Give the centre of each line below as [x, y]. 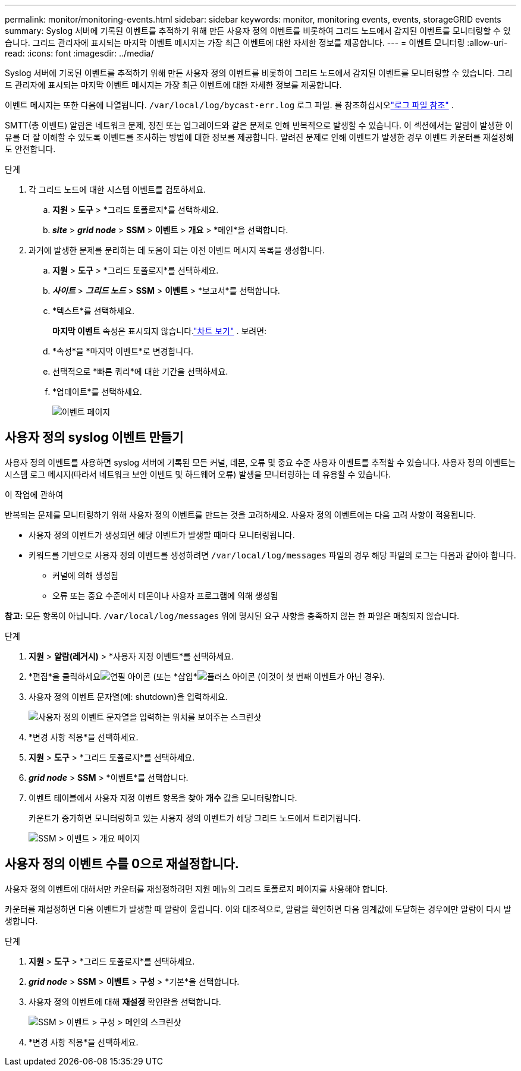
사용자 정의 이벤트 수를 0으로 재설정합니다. [122, 864]
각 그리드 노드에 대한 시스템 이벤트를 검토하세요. [117, 189]
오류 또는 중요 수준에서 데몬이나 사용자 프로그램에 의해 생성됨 [165, 595]
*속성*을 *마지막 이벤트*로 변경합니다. [123, 351]
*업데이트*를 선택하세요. [97, 392]
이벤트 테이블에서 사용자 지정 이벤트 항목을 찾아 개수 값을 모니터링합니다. [163, 797]
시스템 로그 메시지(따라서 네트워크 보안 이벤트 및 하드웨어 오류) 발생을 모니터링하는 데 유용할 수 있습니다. [198, 474]
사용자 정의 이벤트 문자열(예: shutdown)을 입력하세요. [128, 696]
